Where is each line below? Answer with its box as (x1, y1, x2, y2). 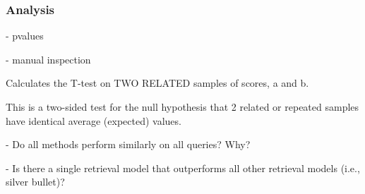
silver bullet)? (6, 174, 65, 189)
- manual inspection (6, 51, 91, 66)
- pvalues (6, 28, 44, 43)
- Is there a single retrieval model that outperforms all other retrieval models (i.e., (6, 160, 360, 175)
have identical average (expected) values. (6, 113, 181, 128)
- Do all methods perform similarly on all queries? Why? (6, 137, 251, 152)
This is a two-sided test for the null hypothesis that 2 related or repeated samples (6, 99, 359, 114)
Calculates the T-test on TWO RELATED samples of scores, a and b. (6, 75, 309, 90)
